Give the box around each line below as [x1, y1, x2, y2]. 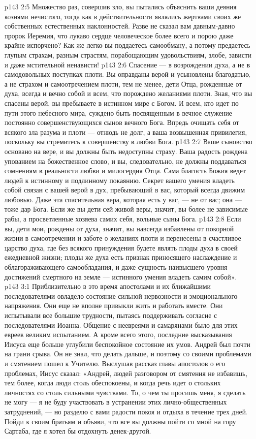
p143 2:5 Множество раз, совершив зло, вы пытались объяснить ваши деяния [4, 1, 237, 11]
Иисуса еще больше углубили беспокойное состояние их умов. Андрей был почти [4, 339, 251, 349]
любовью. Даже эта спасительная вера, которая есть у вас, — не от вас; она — [4, 194, 242, 204]
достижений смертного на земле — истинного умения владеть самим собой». [4, 271, 236, 282]
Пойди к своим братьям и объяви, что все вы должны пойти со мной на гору [4, 416, 236, 426]
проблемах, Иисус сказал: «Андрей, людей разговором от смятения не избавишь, [4, 368, 248, 378]
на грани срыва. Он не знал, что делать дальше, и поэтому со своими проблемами [4, 348, 252, 359]
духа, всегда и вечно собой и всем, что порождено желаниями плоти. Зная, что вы [4, 88, 252, 98]
